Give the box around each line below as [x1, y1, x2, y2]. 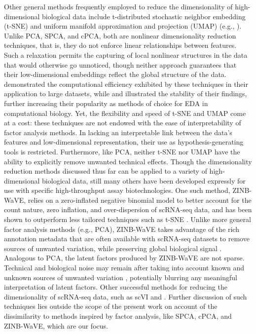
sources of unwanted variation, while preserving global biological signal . [4, 243, 222, 253]
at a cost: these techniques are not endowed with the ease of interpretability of [4, 117, 241, 128]
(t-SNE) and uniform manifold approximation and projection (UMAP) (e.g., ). [4, 21, 242, 31]
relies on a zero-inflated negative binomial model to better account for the [28, 194, 252, 205]
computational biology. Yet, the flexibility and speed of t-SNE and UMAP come [4, 108, 246, 118]
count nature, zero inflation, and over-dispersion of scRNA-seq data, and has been [4, 204, 252, 215]
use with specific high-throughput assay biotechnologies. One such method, [4, 185, 230, 195]
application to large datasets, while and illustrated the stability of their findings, [4, 88, 247, 99]
